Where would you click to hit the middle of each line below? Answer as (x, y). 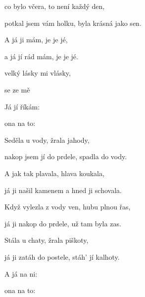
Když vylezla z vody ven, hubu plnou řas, (68, 207)
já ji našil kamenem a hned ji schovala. (63, 190)
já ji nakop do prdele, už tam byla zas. (63, 223)
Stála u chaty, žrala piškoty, (47, 240)
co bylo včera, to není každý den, (55, 6)
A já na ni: (21, 273)
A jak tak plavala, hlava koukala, (54, 173)
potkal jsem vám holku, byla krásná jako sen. (73, 23)
